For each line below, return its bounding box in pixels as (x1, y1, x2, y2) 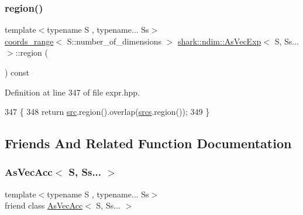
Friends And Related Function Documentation (5, 134, 292, 152)
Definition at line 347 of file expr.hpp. (5, 86, 140, 98)
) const (5, 66, 30, 78)
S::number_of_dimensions (67, 35, 161, 47)
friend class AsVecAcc (5, 199, 83, 211)
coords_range (5, 35, 54, 47)
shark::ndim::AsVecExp (177, 35, 261, 47)
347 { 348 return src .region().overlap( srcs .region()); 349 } (5, 105, 210, 118)
